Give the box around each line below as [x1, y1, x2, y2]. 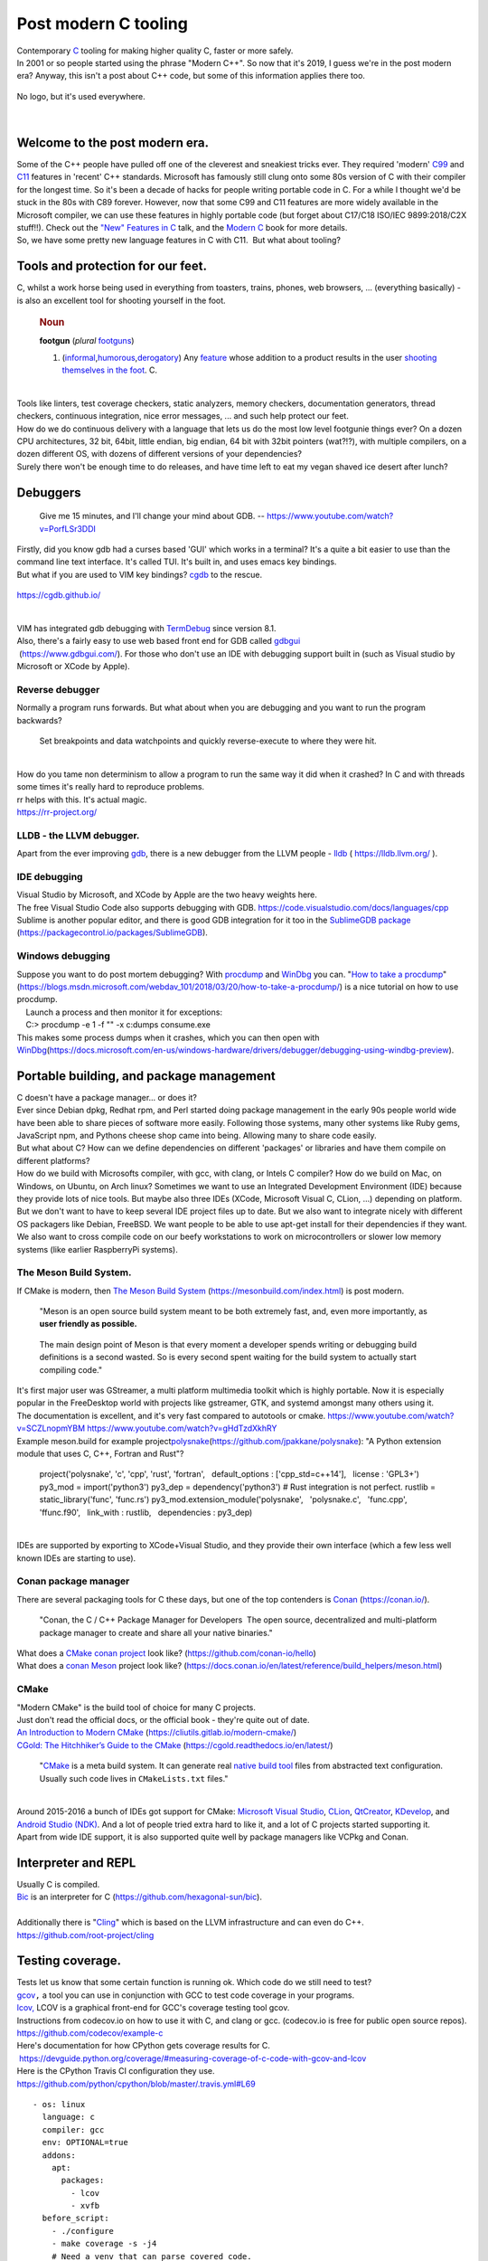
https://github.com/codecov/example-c [16, 2028, 164, 2039]
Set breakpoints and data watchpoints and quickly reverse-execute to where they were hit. [39, 735, 377, 746]
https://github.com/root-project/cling [16, 1929, 155, 1940]
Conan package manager [16, 1575, 130, 1587]
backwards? [16, 714, 62, 725]
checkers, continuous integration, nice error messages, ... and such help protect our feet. [16, 411, 350, 421]
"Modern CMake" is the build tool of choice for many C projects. [16, 1701, 257, 1713]
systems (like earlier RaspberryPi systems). [16, 1244, 178, 1254]
